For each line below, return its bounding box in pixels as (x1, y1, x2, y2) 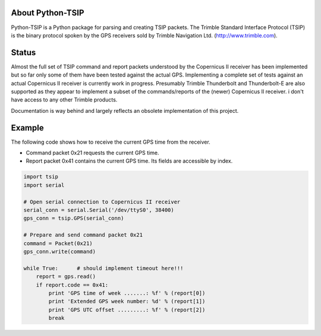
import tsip (23, 173, 59, 180)
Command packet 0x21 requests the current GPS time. (26, 149, 159, 157)
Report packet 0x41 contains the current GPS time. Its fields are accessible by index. (26, 157, 233, 164)
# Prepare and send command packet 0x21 (23, 232, 143, 239)
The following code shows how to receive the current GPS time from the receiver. (11, 138, 210, 145)
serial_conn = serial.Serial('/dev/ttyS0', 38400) (23, 207, 175, 213)
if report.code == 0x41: (36, 281, 109, 288)
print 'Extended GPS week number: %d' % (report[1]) (48, 298, 206, 305)
